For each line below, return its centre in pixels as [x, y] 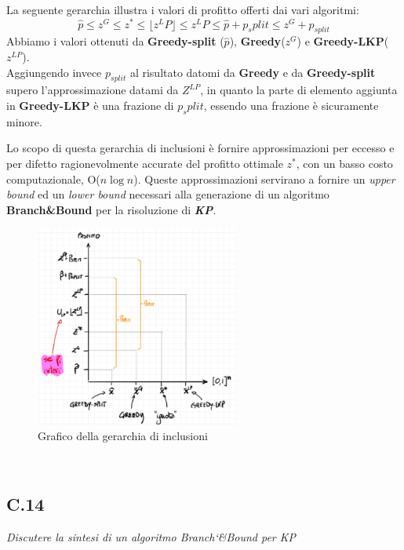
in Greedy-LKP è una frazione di [90, 106]
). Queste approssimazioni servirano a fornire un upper [264, 178]
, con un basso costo [344, 164]
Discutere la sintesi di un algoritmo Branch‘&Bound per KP [151, 536]
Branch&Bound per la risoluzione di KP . [111, 209]
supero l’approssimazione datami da [93, 90]
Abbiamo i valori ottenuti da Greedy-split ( [115, 41]
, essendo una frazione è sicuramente [291, 106]
